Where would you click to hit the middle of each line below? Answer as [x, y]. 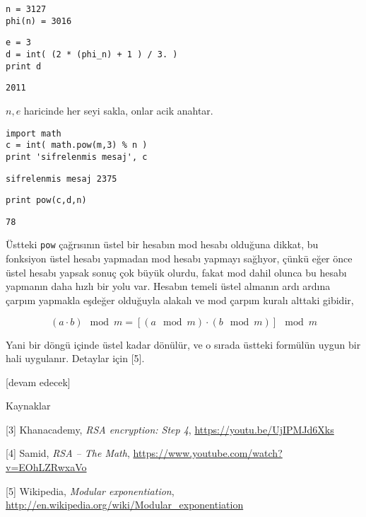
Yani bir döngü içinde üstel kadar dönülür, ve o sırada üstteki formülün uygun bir [183, 344]
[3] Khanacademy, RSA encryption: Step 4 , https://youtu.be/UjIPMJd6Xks [170, 429]
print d [24, 66]
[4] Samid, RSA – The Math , [68, 453]
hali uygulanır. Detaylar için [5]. [75, 358]
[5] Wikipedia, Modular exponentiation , [90, 490]
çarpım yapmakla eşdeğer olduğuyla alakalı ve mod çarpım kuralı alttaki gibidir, [180, 300]
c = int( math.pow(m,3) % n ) [77, 145]
